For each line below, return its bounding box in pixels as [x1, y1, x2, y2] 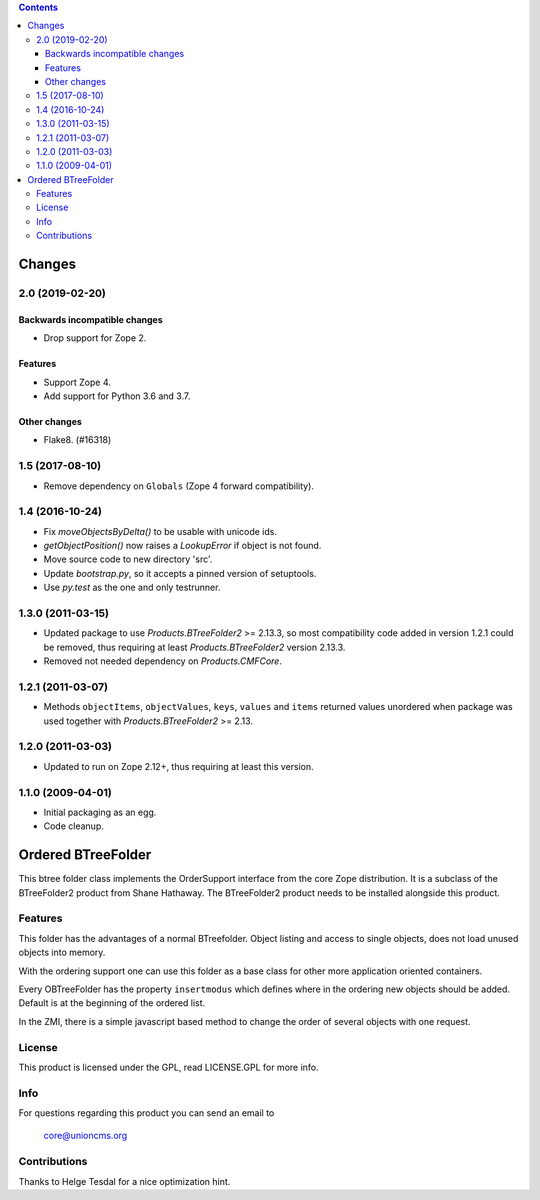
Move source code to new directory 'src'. [43, 553, 213, 565]
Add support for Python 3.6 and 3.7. [43, 390, 191, 402]
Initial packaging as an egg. [43, 806, 157, 818]
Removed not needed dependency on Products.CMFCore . [43, 655, 282, 667]
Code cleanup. [43, 820, 104, 832]
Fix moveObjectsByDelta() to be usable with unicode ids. [43, 525, 277, 537]
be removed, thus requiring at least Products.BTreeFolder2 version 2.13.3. [43, 641, 346, 653]
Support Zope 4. [43, 376, 112, 388]
